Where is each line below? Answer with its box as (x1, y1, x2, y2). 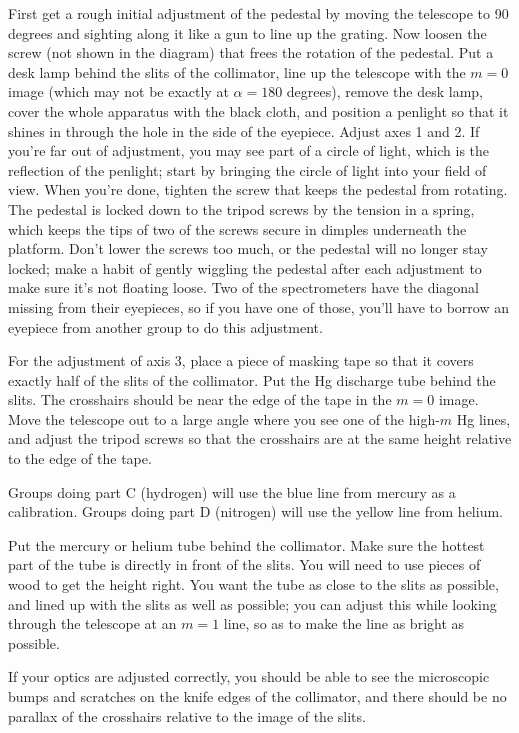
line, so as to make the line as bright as (223, 613, 465, 634)
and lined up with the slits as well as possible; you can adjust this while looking (8, 593, 497, 614)
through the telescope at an (8, 613, 177, 634)
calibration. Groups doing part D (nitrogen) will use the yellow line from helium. (8, 501, 503, 522)
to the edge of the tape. (8, 448, 152, 469)
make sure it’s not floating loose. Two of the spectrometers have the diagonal (8, 277, 480, 298)
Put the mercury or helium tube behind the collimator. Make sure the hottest (8, 534, 485, 555)
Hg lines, (456, 408, 511, 429)
